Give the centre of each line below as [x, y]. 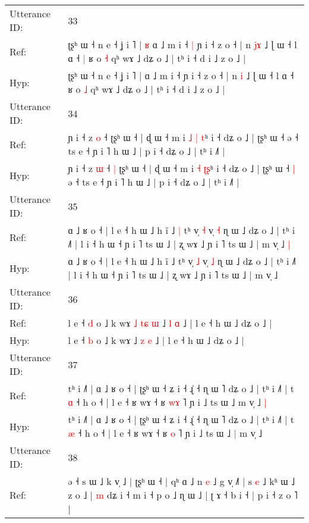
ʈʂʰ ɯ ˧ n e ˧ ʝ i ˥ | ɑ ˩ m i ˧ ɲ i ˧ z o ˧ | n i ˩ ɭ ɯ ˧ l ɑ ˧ [181, 75]
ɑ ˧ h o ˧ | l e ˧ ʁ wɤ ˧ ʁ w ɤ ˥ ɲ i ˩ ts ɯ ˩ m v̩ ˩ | [167, 402]
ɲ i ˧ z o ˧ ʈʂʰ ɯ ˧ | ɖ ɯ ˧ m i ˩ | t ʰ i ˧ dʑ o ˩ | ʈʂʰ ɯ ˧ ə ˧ [183, 137]
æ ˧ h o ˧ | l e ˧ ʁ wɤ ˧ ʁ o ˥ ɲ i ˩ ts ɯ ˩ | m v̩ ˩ [165, 433]
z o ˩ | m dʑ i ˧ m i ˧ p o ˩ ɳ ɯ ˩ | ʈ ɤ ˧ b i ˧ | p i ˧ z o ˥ [183, 495]
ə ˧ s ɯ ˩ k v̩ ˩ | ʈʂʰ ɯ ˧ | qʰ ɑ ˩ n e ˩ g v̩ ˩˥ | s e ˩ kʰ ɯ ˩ [182, 481]
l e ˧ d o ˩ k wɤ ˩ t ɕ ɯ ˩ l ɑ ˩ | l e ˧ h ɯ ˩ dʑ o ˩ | [170, 323]
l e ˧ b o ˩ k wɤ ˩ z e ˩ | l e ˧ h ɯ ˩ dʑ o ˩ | [156, 340]
